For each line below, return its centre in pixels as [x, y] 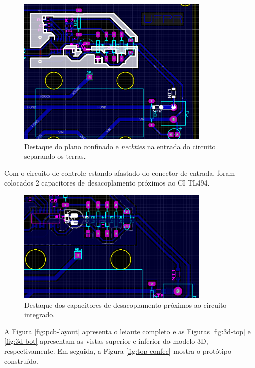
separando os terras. [55, 156]
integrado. [40, 314]
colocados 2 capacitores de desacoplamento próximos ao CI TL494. [107, 183]
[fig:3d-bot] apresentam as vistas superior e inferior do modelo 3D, [106, 341]
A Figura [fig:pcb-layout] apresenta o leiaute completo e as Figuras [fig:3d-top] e [127, 331]
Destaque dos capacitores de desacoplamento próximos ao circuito [125, 304]
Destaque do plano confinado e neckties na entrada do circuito [120, 146]
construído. [21, 361]
